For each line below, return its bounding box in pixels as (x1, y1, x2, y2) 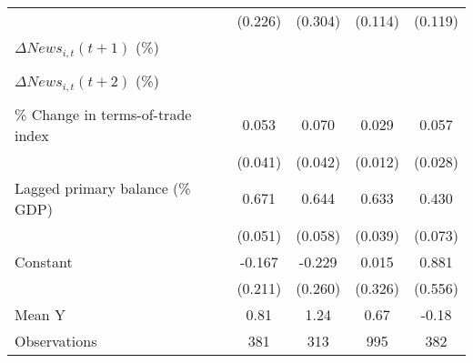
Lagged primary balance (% (15, 176, 191, 198)
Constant (15, 250, 73, 272)
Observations (15, 329, 97, 351)
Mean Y (15, 303, 66, 325)
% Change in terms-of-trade (15, 103, 192, 125)
